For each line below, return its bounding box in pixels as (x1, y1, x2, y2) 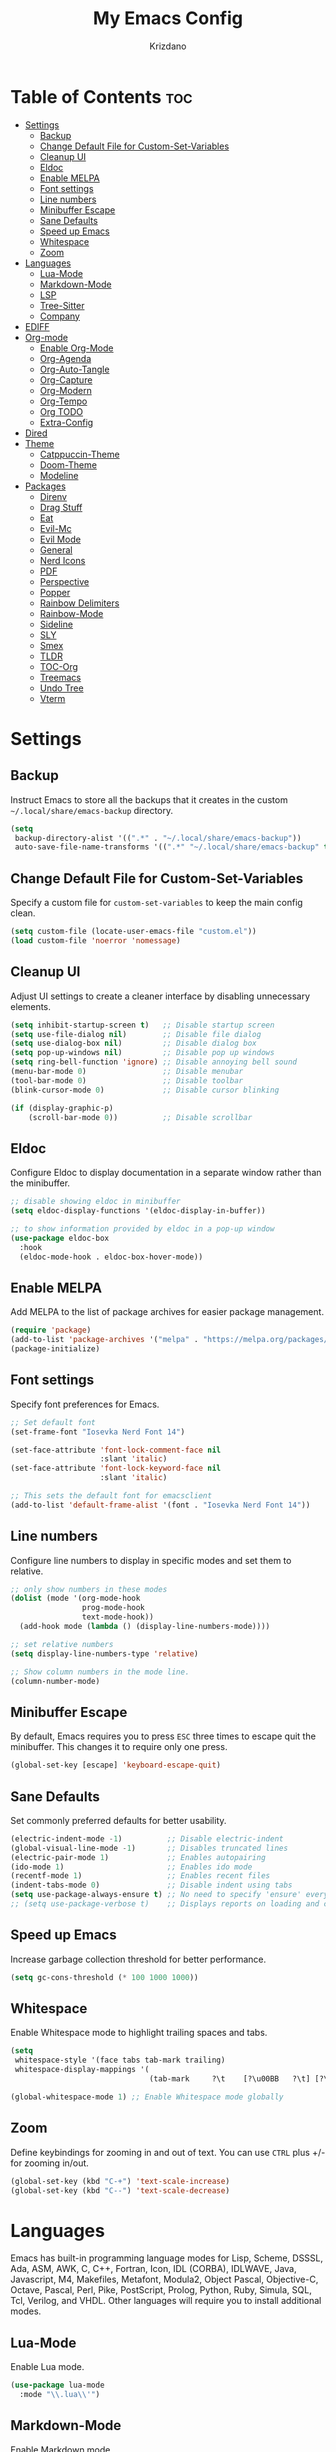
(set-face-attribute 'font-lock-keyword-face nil (10, 1463, 222, 1474)
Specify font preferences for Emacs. (10, 1398, 160, 1410)
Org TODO (39, 405, 83, 417)
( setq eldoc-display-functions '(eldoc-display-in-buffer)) (10, 1206, 267, 1216)
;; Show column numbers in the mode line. (10, 1667, 190, 1677)
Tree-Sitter (39, 299, 85, 311)
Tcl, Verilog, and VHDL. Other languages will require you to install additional (10, 2295, 322, 2307)
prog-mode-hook (81, 1603, 145, 1613)
